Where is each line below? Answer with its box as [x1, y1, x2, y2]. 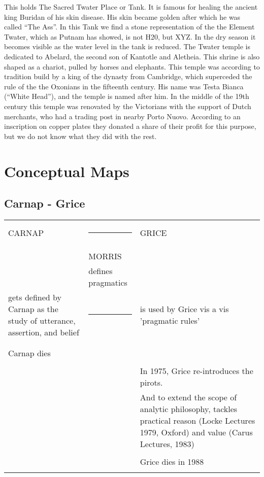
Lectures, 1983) [140, 437, 194, 450]
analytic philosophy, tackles [140, 402, 238, 415]
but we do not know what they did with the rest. [4, 130, 157, 141]
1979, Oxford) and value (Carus [140, 426, 253, 438]
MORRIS [88, 250, 122, 262]
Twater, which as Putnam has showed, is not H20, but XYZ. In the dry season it [4, 31, 256, 42]
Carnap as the [8, 302, 58, 315]
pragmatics [88, 276, 127, 288]
